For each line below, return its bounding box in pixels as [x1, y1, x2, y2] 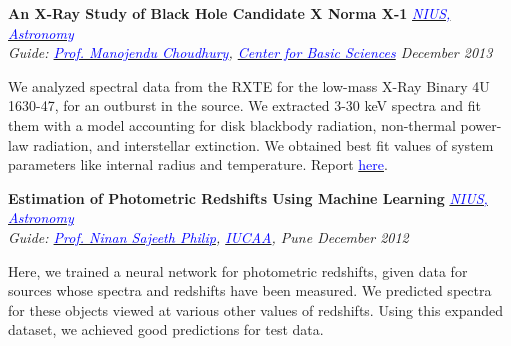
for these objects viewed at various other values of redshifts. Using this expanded [8, 299, 504, 320]
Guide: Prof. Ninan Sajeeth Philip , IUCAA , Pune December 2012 [8, 226, 409, 247]
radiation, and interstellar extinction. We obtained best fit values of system [33, 134, 494, 155]
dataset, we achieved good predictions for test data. [8, 319, 324, 340]
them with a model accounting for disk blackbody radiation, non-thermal [8, 114, 456, 135]
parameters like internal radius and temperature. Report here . [8, 154, 388, 175]
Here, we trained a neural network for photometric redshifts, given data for [8, 260, 468, 281]
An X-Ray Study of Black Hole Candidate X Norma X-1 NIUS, [8, 3, 451, 23]
